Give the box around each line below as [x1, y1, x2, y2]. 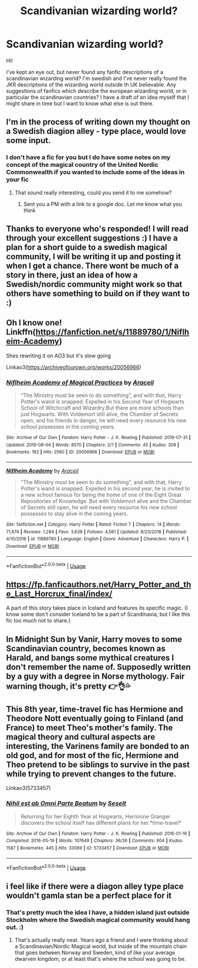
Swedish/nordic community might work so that [6, 279, 183, 289]
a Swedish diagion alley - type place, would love [6, 126, 187, 137]
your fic [6, 176, 29, 184]
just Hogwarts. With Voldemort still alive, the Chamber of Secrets [20, 411, 179, 418]
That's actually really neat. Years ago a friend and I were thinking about [14, 937, 188, 943]
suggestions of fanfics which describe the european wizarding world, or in [6, 87, 187, 94]
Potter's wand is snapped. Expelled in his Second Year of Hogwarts [20, 398, 184, 405]
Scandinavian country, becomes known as [6, 643, 166, 653]
